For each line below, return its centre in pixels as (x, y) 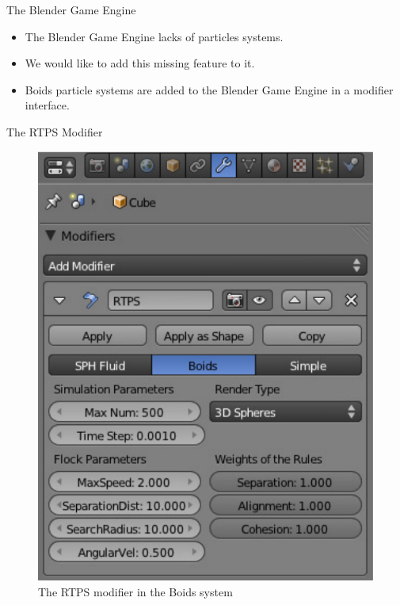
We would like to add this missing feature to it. (140, 63)
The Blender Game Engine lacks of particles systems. (154, 36)
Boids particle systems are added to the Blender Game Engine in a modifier (209, 89)
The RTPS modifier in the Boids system (135, 591)
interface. (47, 105)
